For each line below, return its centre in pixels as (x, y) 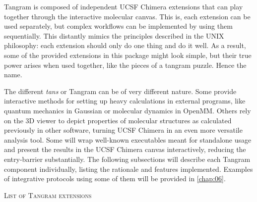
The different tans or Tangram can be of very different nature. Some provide (120, 91)
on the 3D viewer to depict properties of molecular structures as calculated (118, 120)
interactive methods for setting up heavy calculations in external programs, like (125, 101)
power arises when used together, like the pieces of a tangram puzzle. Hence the (125, 65)
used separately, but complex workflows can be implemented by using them (118, 26)
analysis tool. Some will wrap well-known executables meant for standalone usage (128, 139)
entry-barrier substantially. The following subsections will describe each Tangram (127, 159)
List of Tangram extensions (48, 195)
